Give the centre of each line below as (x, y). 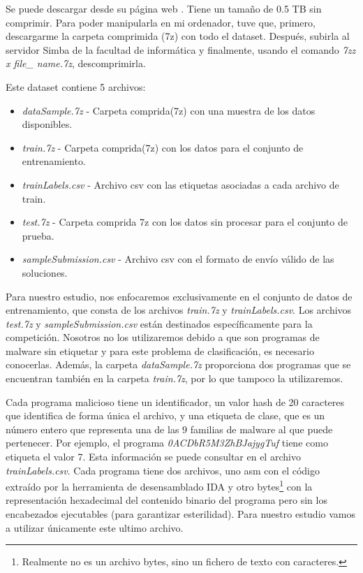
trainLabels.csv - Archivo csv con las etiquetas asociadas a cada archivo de (180, 184)
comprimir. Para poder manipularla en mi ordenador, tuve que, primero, (161, 22)
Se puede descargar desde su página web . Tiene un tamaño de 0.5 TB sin (164, 8)
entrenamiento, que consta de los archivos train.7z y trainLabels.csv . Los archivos (179, 310)
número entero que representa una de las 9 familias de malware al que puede (169, 429)
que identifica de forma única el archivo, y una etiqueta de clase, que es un (165, 415)
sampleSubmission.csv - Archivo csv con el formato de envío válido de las (178, 259)
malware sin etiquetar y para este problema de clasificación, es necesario (160, 350)
